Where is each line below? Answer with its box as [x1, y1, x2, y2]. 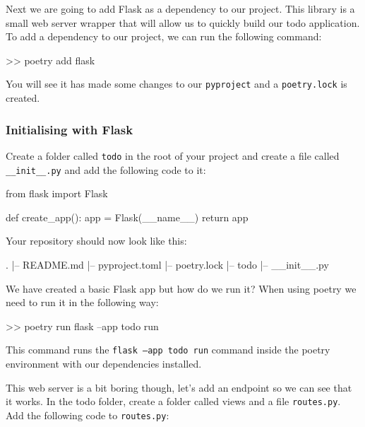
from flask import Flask [6, 186, 108, 201]
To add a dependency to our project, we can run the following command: [6, 29, 322, 44]
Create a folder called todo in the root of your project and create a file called [6, 148, 340, 163]
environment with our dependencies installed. [6, 356, 202, 370]
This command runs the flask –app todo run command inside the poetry [6, 342, 330, 357]
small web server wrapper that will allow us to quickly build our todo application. [6, 15, 360, 30]
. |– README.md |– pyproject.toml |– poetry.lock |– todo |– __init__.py [6, 257, 329, 271]
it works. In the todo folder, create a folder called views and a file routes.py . [6, 394, 341, 409]
